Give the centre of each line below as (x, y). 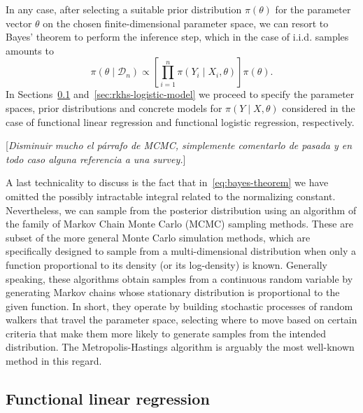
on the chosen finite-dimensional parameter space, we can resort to (186, 23)
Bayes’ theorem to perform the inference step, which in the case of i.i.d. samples (177, 37)
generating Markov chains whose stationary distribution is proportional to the (173, 292)
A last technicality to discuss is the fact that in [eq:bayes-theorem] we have (167, 182)
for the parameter (313, 9)
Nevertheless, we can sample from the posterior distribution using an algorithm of (181, 210)
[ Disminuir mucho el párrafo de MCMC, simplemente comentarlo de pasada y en (179, 145)
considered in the (319, 107)
